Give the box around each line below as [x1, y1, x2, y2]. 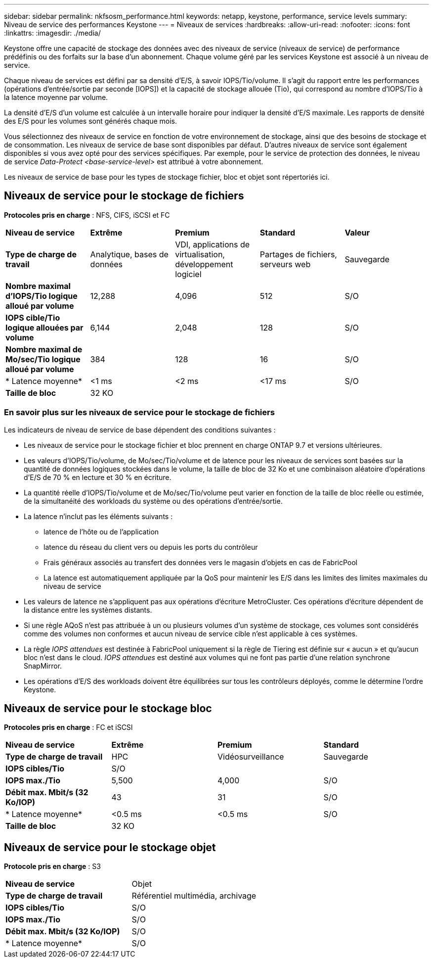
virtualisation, [175, 249, 225, 259]
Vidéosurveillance [217, 752, 284, 762]
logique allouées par [5, 322, 84, 333]
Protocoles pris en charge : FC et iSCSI [4, 723, 133, 732]
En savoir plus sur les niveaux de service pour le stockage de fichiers [4, 407, 275, 418]
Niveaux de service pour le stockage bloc [4, 702, 212, 715]
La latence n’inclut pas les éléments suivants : [24, 512, 173, 521]
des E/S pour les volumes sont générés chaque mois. [4, 117, 177, 125]
